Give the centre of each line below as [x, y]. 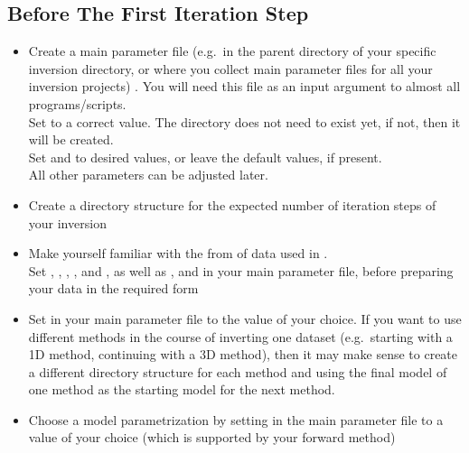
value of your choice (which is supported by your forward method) [212, 437]
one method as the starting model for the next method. [182, 389]
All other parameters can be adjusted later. [148, 175]
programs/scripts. [77, 103]
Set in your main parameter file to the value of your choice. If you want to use [245, 318]
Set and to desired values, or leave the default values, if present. [205, 157]
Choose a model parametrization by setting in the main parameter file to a [236, 419]
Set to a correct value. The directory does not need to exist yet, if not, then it [244, 121]
